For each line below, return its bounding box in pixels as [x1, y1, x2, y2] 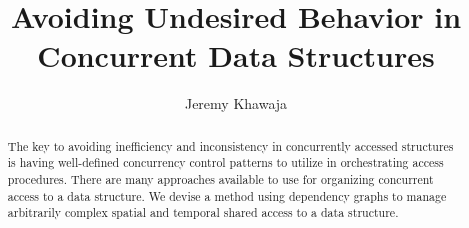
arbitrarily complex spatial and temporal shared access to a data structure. [7, 204, 399, 221]
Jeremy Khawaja [184, 93, 288, 114]
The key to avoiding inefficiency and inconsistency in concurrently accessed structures [7, 137, 454, 154]
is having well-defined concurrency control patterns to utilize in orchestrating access [7, 154, 444, 171]
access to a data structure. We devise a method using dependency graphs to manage [7, 187, 447, 204]
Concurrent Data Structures [37, 35, 435, 76]
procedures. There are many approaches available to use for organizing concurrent [7, 171, 434, 188]
